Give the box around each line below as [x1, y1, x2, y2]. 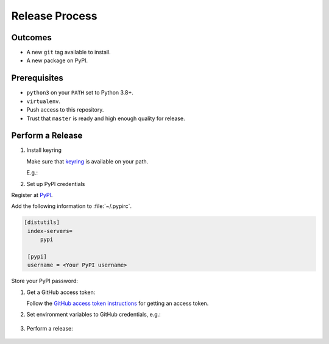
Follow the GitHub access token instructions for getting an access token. [26, 299, 209, 307]
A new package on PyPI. [26, 57, 88, 64]
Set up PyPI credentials [26, 180, 85, 187]
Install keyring [26, 146, 62, 154]
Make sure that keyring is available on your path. [26, 157, 149, 165]
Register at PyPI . [11, 192, 53, 198]
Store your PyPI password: [11, 278, 79, 285]
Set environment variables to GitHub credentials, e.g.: [26, 311, 161, 318]
